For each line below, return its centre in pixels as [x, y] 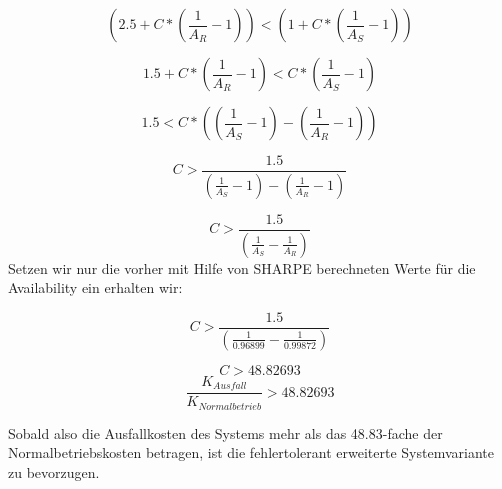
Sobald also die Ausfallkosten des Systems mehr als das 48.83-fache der [225, 432]
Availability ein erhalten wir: [95, 287]
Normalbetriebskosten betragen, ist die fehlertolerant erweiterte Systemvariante [251, 452]
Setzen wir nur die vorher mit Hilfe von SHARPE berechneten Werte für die [242, 267]
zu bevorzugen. [54, 472]
